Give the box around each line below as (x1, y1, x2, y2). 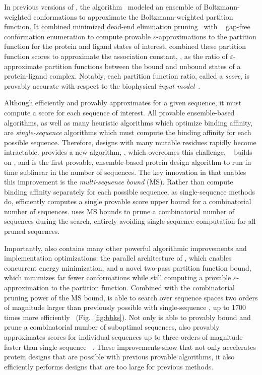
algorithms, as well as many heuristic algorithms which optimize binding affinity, (4, 117, 253, 128)
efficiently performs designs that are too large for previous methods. (4, 361, 214, 371)
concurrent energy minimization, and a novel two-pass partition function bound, (4, 262, 251, 273)
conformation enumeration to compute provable (4, 31, 151, 41)
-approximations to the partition (156, 31, 256, 41)
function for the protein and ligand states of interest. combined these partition (4, 41, 246, 51)
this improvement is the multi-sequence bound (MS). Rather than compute (4, 176, 233, 187)
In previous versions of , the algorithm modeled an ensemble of (4, 2, 202, 12)
